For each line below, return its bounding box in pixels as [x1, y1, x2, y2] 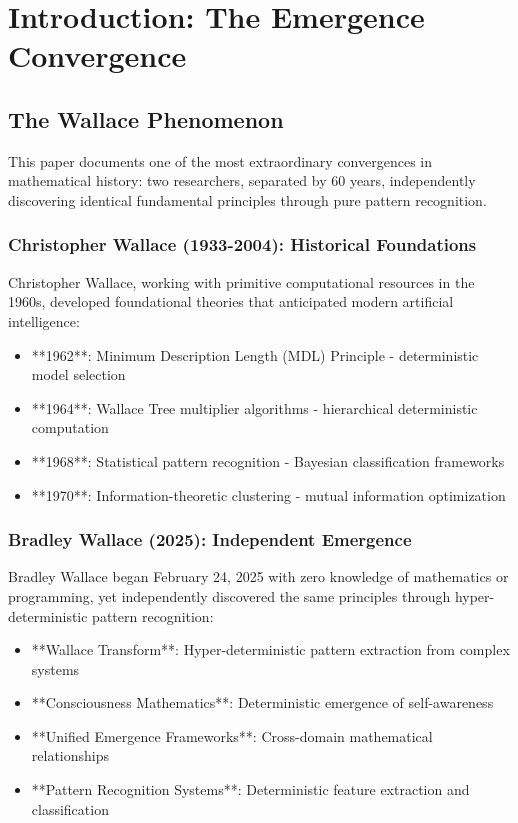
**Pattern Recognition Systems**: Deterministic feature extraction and [31, 779, 470, 800]
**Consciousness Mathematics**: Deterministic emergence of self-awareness [31, 692, 494, 713]
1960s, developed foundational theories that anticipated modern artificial [8, 291, 454, 312]
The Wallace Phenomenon [8, 103, 284, 134]
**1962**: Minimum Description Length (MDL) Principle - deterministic [31, 344, 479, 365]
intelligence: [8, 310, 80, 331]
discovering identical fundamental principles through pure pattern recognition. [8, 189, 487, 210]
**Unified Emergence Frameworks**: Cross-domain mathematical [31, 725, 433, 746]
